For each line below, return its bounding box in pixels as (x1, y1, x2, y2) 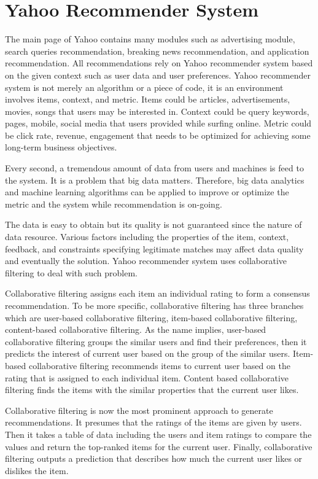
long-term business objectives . (5, 141, 117, 154)
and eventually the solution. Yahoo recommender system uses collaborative (5, 254, 287, 267)
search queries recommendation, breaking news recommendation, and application (5, 44, 309, 57)
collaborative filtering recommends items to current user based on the (28, 359, 290, 372)
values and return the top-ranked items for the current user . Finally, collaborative (5, 440, 312, 453)
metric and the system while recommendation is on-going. (5, 197, 222, 210)
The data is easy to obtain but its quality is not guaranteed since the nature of (5, 218, 302, 231)
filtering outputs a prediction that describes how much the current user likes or (5, 452, 303, 465)
